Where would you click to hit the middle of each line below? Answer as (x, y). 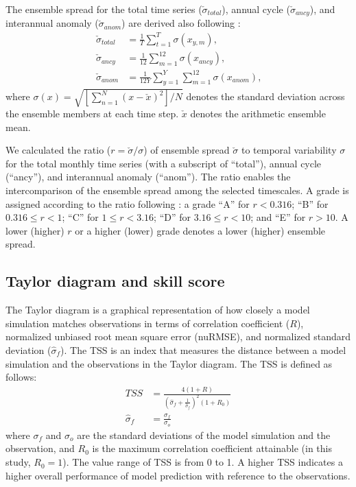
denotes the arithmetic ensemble (258, 113)
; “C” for (80, 217)
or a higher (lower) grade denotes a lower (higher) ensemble (200, 230)
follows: (21, 377)
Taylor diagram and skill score (115, 281)
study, (18, 462)
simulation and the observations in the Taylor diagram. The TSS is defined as (169, 363)
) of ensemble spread (187, 150)
